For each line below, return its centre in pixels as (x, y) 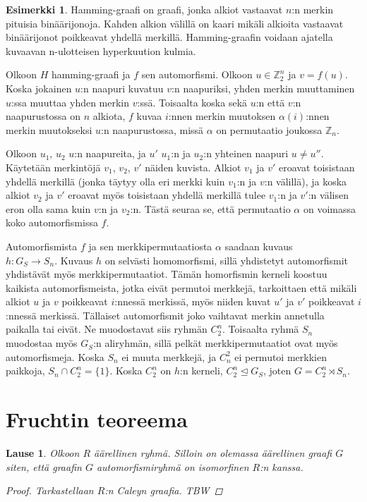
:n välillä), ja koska (306, 181)
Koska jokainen (39, 88)
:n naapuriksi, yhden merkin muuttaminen (263, 88)
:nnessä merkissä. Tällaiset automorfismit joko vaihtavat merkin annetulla (165, 315)
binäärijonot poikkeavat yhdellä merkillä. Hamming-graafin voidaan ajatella (169, 37)
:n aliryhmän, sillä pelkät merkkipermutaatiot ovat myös (216, 343)
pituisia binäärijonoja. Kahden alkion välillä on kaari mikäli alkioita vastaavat (175, 23)
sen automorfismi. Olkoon (197, 74)
